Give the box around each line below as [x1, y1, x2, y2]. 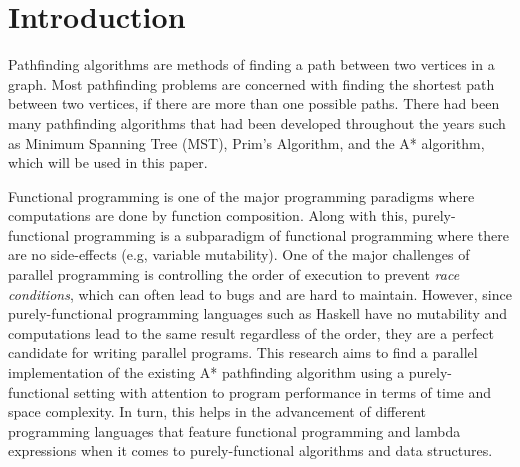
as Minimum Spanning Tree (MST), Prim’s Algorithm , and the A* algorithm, [8, 132, 485, 153]
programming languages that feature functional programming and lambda [8, 420, 461, 441]
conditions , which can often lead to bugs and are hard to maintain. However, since [8, 283, 512, 304]
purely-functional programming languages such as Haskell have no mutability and [8, 303, 508, 324]
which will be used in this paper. [8, 152, 208, 173]
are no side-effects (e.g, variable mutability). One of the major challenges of [8, 244, 470, 265]
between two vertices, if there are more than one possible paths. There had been [8, 93, 500, 114]
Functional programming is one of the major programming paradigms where [8, 185, 475, 206]
